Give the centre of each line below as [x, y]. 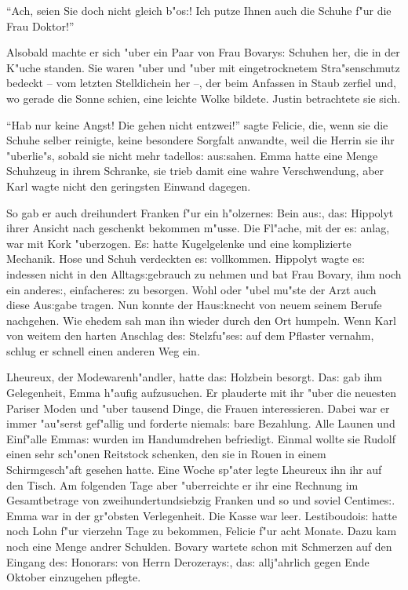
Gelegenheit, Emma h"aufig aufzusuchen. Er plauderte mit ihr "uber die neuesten [202, 393]
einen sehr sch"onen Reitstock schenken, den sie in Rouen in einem [166, 454]
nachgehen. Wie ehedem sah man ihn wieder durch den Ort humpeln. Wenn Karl [201, 320]
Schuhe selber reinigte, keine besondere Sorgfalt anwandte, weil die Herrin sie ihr [200, 140]
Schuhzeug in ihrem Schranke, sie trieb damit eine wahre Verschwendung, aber [195, 171]
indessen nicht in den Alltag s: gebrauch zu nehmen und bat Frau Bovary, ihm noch [204, 273]
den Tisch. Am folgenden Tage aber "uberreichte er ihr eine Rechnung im [182, 484]
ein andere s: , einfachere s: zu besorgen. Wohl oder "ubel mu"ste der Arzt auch [191, 289]
